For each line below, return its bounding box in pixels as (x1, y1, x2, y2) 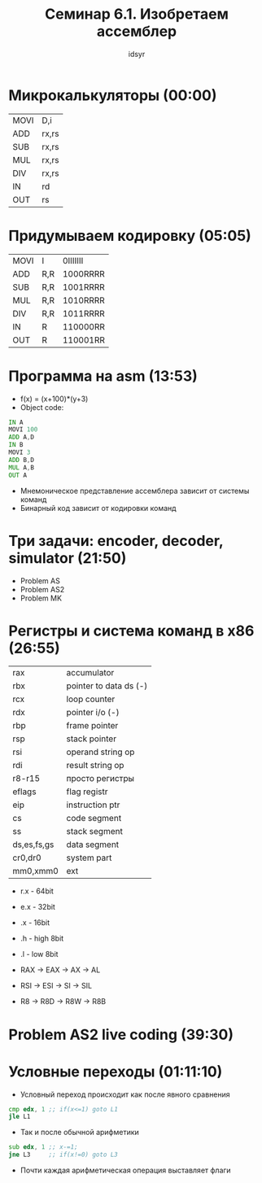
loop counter (66, 693, 116, 705)
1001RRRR (62, 282, 106, 293)
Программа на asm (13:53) (8, 367, 198, 385)
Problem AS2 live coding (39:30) (8, 1025, 234, 1044)
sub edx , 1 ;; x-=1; (8, 1143, 79, 1151)
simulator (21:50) (8, 548, 127, 567)
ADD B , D (8, 456, 35, 464)
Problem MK (20, 593, 63, 603)
